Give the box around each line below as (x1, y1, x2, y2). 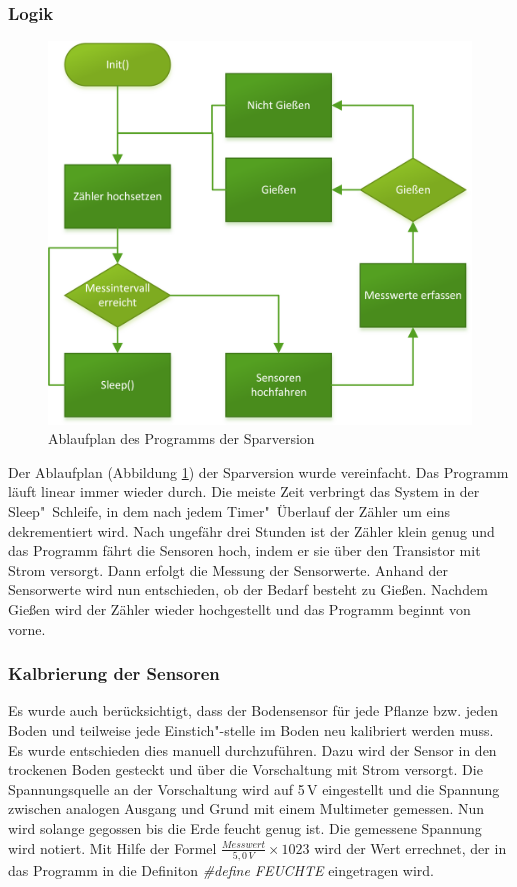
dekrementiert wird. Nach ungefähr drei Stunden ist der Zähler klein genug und (8, 520, 495, 541)
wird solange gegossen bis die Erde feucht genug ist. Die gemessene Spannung (8, 817, 482, 838)
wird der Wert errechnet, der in (314, 837, 507, 858)
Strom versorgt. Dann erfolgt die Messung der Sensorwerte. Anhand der (8, 559, 448, 580)
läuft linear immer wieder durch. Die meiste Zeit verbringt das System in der (8, 481, 480, 502)
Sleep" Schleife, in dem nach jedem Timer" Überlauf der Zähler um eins (8, 501, 450, 522)
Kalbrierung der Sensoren (8, 661, 220, 686)
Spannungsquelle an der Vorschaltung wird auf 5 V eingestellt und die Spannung (8, 778, 500, 799)
